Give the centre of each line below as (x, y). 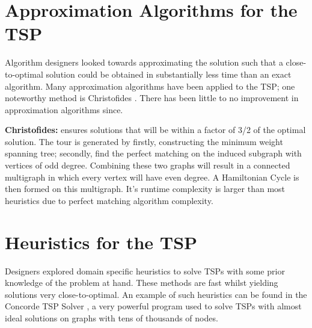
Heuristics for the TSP (101, 242)
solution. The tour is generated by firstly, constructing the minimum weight (144, 141)
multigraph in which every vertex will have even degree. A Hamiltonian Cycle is (152, 177)
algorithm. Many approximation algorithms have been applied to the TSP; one (150, 86)
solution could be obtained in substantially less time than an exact (169, 74)
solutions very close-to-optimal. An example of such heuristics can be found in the (156, 294)
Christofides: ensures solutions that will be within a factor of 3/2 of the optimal (155, 130)
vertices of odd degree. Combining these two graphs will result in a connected (148, 165)
